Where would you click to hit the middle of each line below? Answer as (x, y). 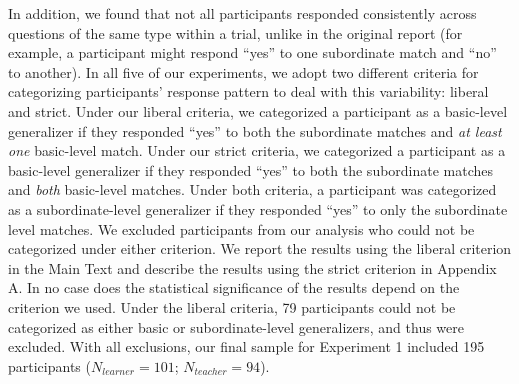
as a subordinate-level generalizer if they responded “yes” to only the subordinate (258, 208)
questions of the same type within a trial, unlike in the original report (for (235, 32)
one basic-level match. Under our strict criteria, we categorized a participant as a (257, 150)
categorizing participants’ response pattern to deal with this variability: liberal (248, 91)
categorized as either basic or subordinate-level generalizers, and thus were (236, 326)
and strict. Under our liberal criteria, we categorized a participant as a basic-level (258, 110)
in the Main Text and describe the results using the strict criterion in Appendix (252, 267)
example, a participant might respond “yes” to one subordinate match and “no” (252, 52)
